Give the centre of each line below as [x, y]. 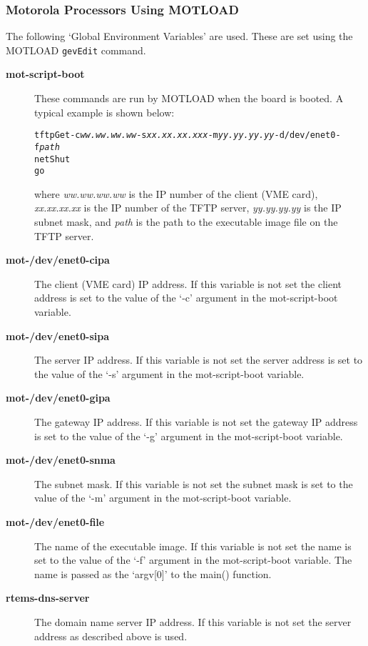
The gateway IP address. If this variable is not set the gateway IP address [196, 422]
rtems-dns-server [48, 598]
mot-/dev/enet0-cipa [58, 260]
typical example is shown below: [104, 112]
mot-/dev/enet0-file [55, 521]
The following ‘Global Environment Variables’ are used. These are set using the [179, 36]
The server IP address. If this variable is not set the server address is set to [199, 360]
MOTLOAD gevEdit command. [76, 50]
